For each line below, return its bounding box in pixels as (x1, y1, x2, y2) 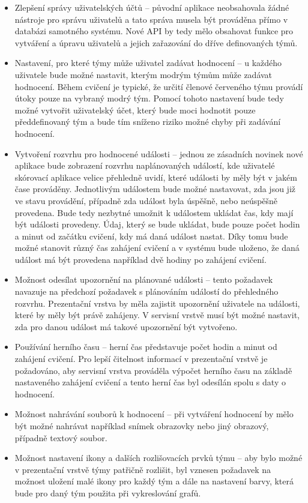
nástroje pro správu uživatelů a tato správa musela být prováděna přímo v (14, 13, 288, 25)
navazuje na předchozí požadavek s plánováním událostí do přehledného (14, 285, 279, 298)
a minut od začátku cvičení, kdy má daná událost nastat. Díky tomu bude (14, 229, 288, 242)
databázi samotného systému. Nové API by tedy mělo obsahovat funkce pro (14, 25, 294, 37)
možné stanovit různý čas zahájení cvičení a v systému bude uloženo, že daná (14, 241, 300, 254)
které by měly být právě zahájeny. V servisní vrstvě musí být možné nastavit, (14, 309, 300, 321)
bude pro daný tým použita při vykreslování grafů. (14, 486, 201, 499)
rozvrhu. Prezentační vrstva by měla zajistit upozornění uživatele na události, (14, 297, 300, 309)
